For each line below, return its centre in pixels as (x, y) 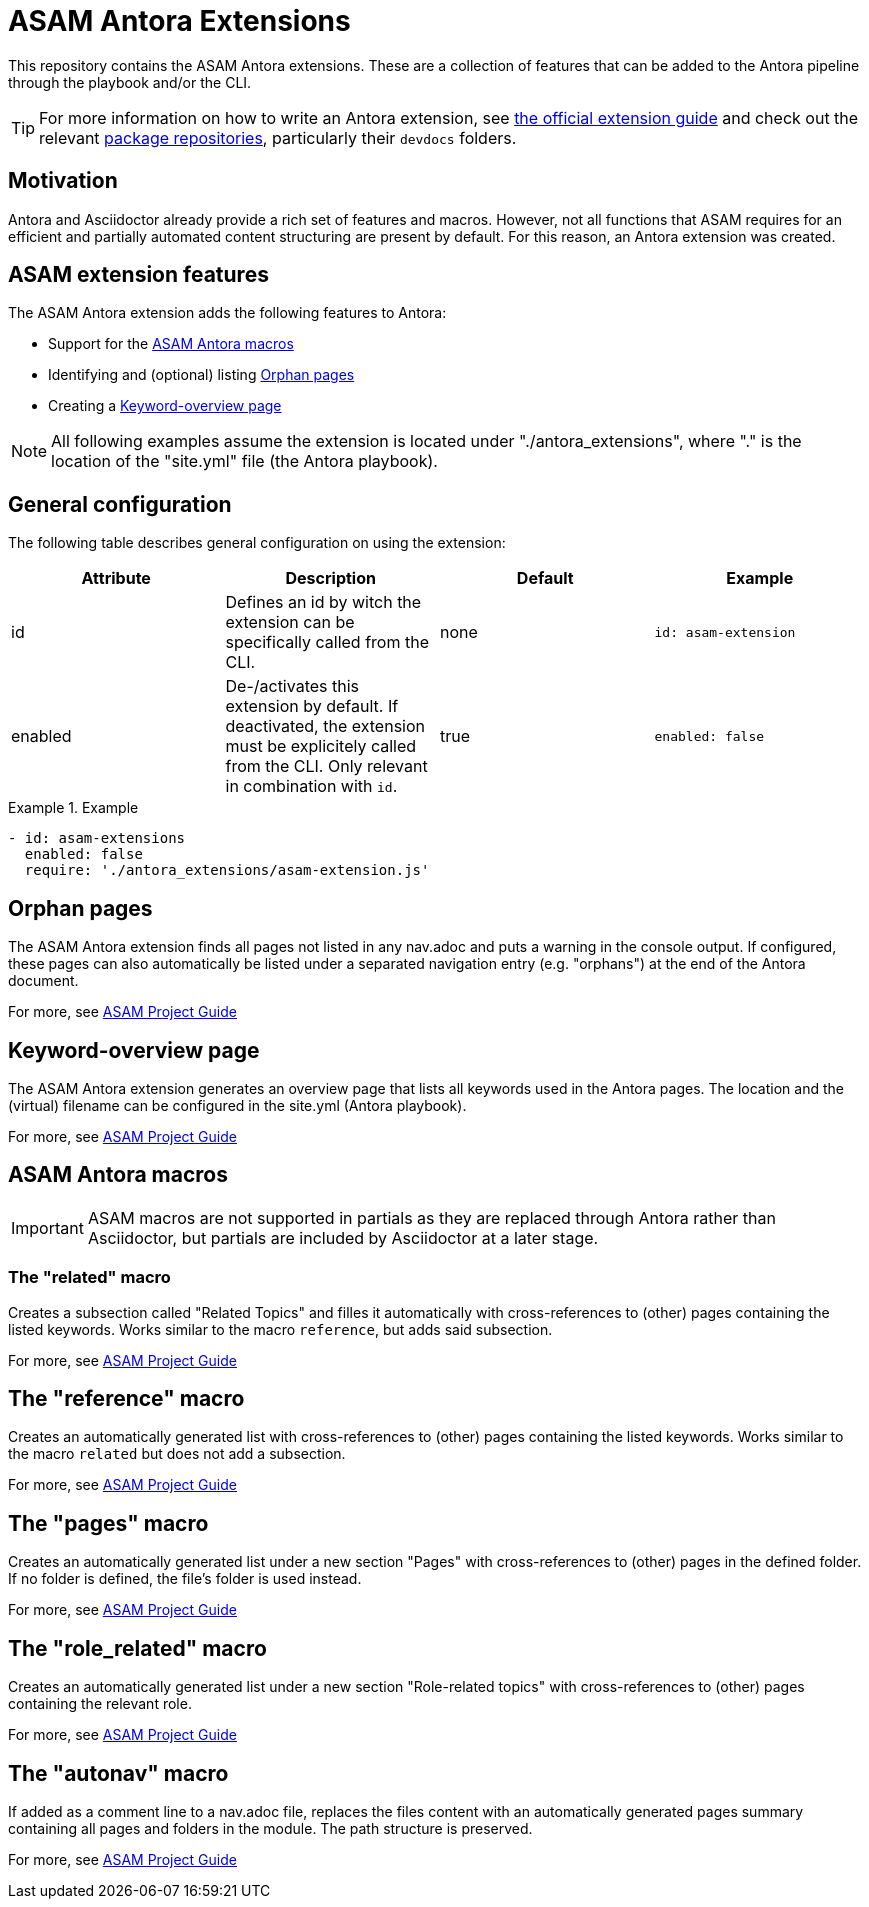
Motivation (63, 181)
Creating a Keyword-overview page (165, 406)
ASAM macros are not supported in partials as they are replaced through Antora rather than (431, 1217)
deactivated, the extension (325, 726)
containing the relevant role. (100, 1704)
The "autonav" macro (118, 1773)
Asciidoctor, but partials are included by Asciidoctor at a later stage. (343, 1237)
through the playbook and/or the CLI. (130, 82)
